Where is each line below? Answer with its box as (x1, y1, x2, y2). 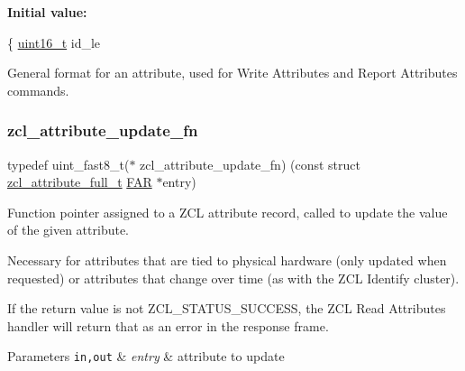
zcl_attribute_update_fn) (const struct (140, 154, 360, 173)
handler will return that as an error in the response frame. (7, 316, 329, 335)
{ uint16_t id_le (7, 32, 101, 51)
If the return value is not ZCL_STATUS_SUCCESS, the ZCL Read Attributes (7, 299, 446, 318)
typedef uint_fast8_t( (7, 154, 130, 173)
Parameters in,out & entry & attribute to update (7, 347, 285, 366)
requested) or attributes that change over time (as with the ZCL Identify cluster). (7, 268, 460, 287)
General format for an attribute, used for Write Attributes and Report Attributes (7, 63, 458, 82)
